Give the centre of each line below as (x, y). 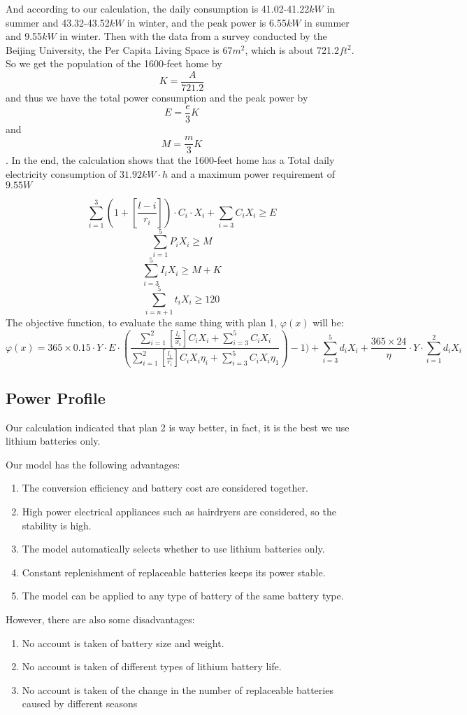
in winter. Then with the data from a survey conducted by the (193, 36)
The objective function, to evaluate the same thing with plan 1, (142, 322)
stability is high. (57, 525)
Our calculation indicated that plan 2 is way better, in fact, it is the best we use (178, 427)
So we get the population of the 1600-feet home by (114, 63)
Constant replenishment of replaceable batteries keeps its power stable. (174, 572)
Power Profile (56, 397)
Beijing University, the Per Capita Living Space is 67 (119, 49)
